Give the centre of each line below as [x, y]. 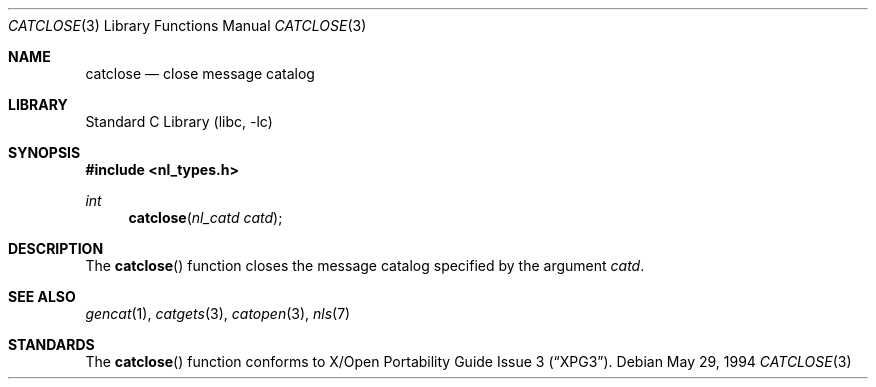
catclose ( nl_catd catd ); [205, 217]
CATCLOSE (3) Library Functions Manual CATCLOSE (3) [187, 25]
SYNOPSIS [44, 152]
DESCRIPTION [56, 248]
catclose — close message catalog [200, 73]
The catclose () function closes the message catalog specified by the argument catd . [365, 265]
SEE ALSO [42, 296]
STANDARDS [51, 344]
